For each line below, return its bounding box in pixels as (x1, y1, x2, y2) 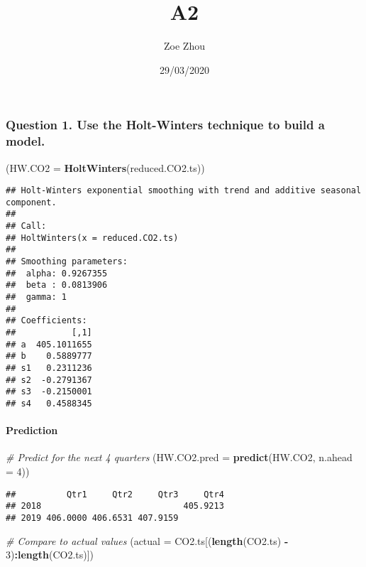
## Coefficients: (6, 315, 87, 326)
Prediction (6, 423, 58, 438)
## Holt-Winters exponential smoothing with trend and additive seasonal (6, 185, 362, 196)
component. (6, 197, 57, 207)
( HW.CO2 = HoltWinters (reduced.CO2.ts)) (6, 160, 205, 175)
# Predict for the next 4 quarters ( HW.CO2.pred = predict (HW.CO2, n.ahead (6, 450, 353, 465)
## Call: (6, 221, 47, 232)
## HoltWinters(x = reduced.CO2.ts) (6, 232, 179, 243)
